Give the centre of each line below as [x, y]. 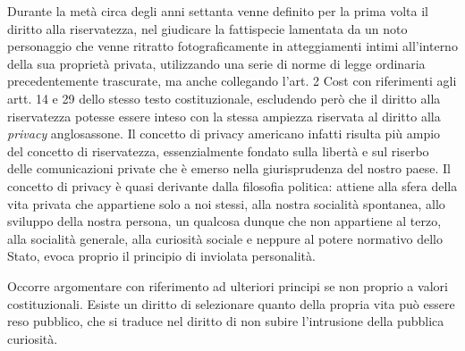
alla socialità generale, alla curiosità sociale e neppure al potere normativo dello [225, 238]
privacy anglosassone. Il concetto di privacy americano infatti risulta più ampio [224, 134]
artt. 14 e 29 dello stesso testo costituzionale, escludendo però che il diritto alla [224, 98]
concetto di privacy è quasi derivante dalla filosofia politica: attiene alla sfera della [232, 185]
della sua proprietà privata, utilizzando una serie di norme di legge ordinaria [216, 63]
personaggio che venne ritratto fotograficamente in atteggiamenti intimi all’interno [232, 46]
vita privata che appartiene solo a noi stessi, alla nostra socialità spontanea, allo [226, 203]
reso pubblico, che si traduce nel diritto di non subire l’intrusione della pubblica [226, 321]
